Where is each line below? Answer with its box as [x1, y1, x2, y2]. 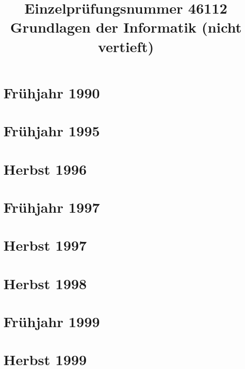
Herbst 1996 [3, 159, 87, 179]
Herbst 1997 [3, 235, 87, 255]
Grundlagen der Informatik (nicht [10, 17, 242, 37]
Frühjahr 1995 [3, 121, 100, 141]
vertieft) [98, 36, 154, 56]
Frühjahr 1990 [3, 82, 100, 102]
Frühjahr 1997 [3, 197, 100, 217]
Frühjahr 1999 [3, 312, 100, 331]
